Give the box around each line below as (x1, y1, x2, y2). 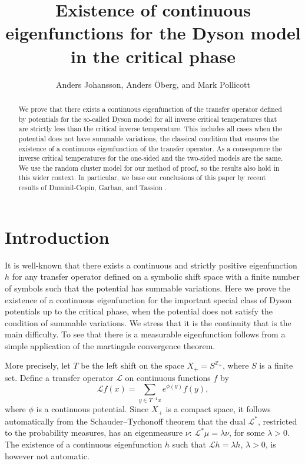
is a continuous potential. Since (36, 403, 149, 415)
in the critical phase (71, 44, 236, 68)
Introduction (5, 224, 110, 248)
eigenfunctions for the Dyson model (5, 21, 301, 45)
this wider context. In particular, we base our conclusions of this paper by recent (18, 173, 266, 183)
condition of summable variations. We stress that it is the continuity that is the (5, 316, 291, 329)
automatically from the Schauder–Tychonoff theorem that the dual (5, 415, 246, 427)
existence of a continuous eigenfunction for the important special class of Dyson (5, 293, 292, 306)
